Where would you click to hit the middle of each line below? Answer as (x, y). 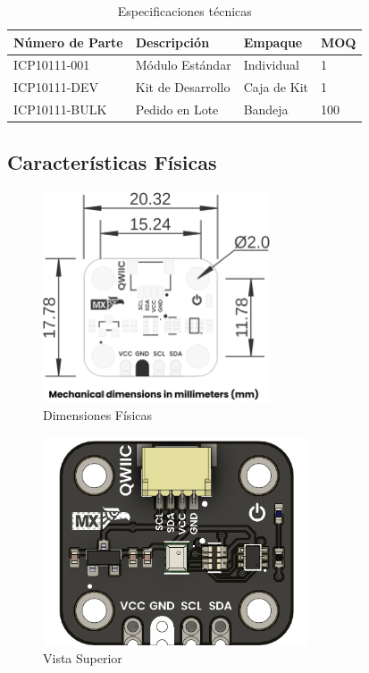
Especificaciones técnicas (184, 11)
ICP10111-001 (52, 65)
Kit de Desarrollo (183, 87)
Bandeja (266, 109)
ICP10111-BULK (60, 109)
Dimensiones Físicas (98, 415)
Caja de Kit (276, 87)
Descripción (172, 42)
